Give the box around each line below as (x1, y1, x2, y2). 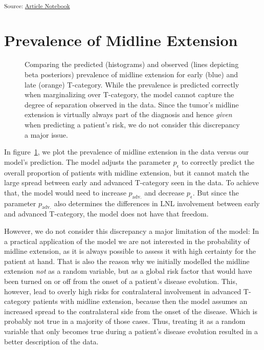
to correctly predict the (181, 156, 255, 167)
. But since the (192, 187, 239, 198)
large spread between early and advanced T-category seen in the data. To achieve (4, 177, 259, 188)
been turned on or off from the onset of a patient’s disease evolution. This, (4, 275, 237, 286)
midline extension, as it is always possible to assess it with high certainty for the (4, 246, 256, 256)
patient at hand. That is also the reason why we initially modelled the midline (4, 255, 250, 266)
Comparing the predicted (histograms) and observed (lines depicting (25, 59, 239, 70)
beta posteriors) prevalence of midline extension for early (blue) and (25, 69, 238, 80)
